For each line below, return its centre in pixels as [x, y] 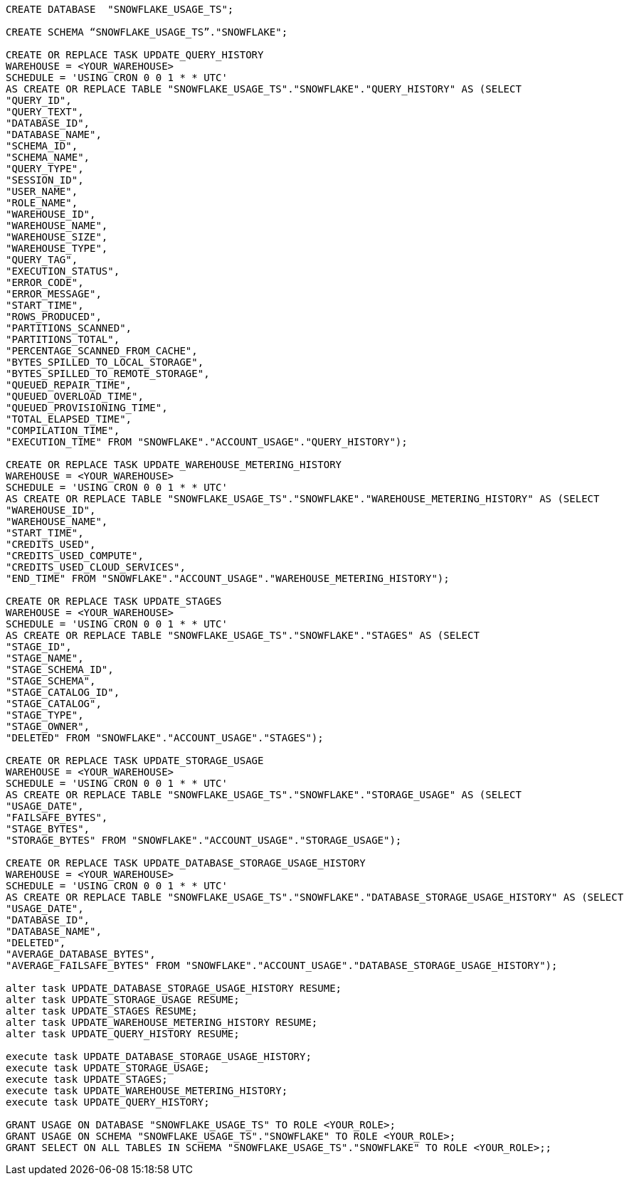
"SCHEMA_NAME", [48, 157]
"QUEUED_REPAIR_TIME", [69, 385]
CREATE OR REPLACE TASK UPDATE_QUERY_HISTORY [135, 55]
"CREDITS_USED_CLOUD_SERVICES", [96, 567]
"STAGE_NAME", [45, 658]
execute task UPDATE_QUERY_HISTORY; [108, 1102]
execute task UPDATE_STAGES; [87, 1079]
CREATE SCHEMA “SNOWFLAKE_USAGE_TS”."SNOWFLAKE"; [147, 32]
